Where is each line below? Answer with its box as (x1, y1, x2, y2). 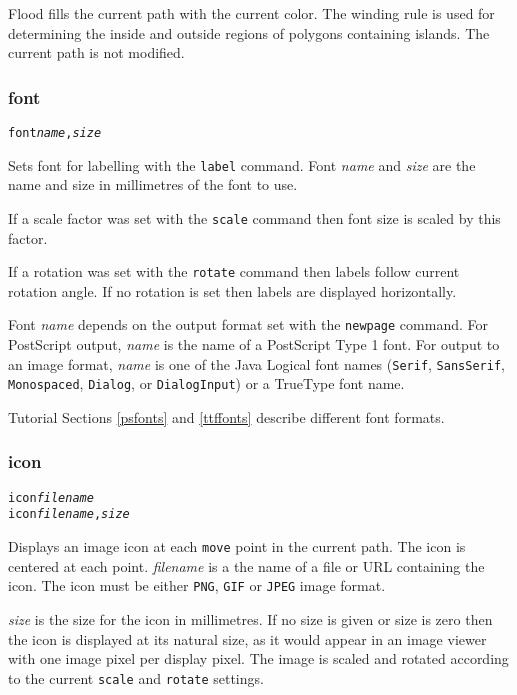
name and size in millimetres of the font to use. (8, 174, 298, 195)
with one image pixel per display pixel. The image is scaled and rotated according (8, 648, 509, 669)
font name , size (8, 126, 102, 140)
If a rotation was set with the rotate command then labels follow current (8, 261, 460, 282)
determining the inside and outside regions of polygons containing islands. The (8, 22, 490, 43)
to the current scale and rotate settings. (8, 667, 264, 688)
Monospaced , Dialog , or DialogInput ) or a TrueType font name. (8, 373, 405, 394)
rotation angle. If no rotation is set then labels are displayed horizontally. (8, 280, 457, 301)
